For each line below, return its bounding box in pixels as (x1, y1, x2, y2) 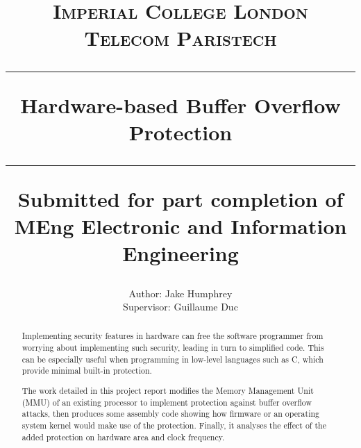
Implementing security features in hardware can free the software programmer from (22, 330, 324, 342)
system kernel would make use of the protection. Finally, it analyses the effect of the (22, 419, 326, 431)
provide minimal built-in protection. (22, 365, 152, 376)
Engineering (122, 239, 239, 267)
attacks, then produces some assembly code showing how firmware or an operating (22, 408, 320, 420)
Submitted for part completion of (17, 184, 344, 213)
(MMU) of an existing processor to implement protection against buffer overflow (22, 396, 312, 408)
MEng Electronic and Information (14, 212, 347, 240)
